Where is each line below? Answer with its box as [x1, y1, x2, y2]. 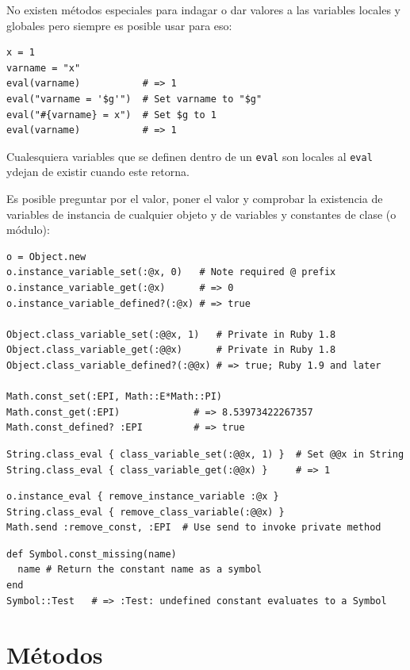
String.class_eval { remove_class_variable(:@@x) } [6, 506, 285, 518]
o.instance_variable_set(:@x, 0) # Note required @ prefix [6, 266, 336, 278]
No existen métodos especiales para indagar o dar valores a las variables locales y [6, 2, 400, 17]
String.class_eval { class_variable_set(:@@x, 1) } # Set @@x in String [6, 448, 404, 460]
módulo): [6, 221, 50, 238]
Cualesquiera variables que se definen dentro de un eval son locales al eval [6, 147, 373, 164]
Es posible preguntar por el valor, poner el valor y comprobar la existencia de [6, 190, 383, 206]
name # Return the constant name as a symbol [17, 564, 262, 576]
